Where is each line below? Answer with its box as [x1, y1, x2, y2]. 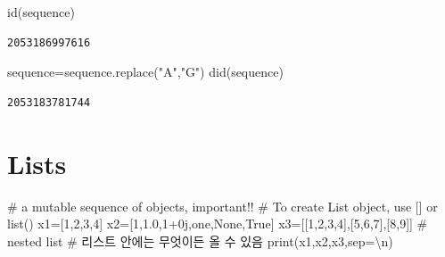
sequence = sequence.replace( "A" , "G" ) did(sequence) [7, 62, 284, 81]
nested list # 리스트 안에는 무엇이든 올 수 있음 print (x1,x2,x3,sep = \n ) [7, 231, 393, 250]
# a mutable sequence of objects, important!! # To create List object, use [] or [7, 196, 438, 215]
